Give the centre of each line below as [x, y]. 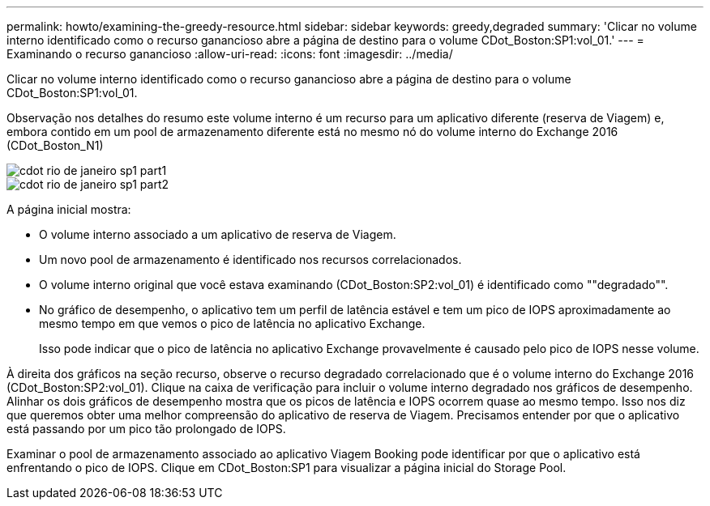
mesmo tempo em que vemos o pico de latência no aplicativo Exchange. [232, 323]
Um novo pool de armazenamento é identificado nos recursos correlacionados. [250, 259]
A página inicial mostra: [69, 209]
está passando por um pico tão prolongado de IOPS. [146, 429]
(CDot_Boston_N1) [55, 145]
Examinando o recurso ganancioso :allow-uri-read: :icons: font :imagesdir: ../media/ [230, 54]
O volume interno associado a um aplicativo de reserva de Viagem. [218, 234]
